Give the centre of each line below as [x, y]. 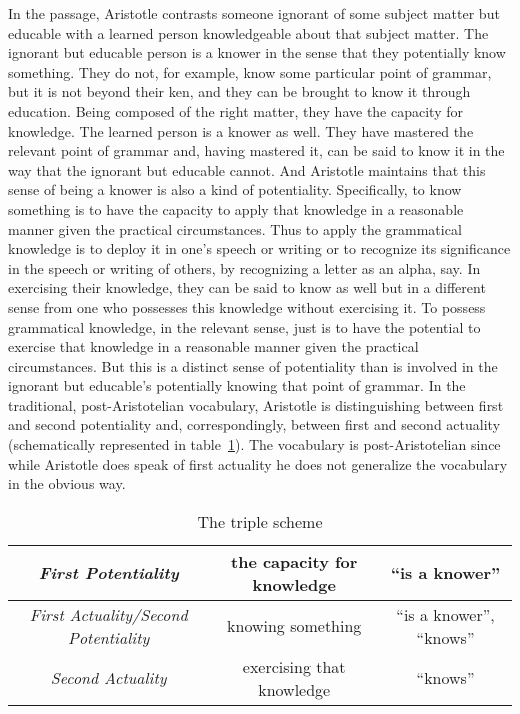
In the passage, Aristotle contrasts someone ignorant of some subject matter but [254, 13]
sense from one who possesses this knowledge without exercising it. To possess [247, 306]
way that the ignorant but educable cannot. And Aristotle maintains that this [247, 169]
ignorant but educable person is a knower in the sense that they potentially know [257, 52]
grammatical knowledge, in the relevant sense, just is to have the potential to [244, 326]
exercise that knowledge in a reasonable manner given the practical [213, 346]
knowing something [294, 626]
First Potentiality [108, 573]
